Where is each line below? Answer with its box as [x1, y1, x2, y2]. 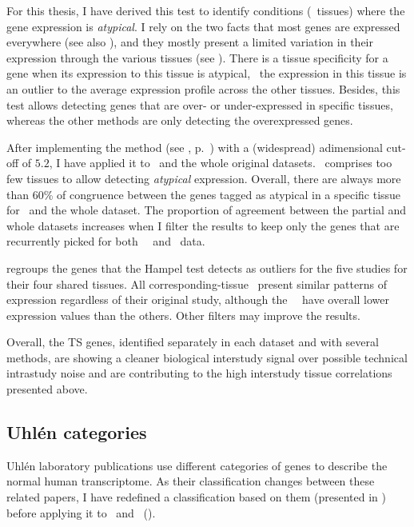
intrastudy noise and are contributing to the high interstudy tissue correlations [6, 365, 392, 381]
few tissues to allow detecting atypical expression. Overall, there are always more [6, 170, 401, 186]
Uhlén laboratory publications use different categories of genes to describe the [6, 457, 388, 473]
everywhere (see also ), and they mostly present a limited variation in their [6, 34, 373, 50]
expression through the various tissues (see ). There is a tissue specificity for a [6, 49, 388, 66]
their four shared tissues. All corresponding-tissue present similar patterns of [6, 275, 387, 292]
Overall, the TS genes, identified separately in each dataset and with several [6, 333, 379, 350]
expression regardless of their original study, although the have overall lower [6, 291, 390, 308]
